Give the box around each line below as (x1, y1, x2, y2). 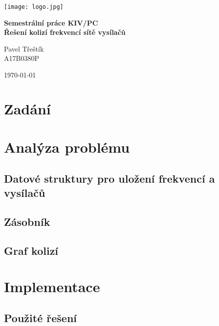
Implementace (4, 276, 100, 297)
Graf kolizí (4, 243, 59, 258)
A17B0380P (4, 53, 39, 63)
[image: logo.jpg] (4, 3, 64, 10)
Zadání (4, 98, 51, 118)
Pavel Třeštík (4, 43, 44, 54)
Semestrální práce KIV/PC (4, 17, 98, 27)
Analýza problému (4, 137, 130, 157)
